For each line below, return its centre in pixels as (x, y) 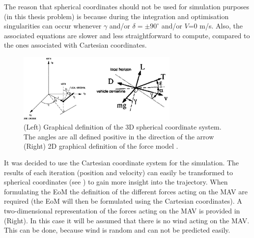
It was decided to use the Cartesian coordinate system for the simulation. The (122, 163)
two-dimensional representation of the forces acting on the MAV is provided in (122, 211)
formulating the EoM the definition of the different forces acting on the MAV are (126, 191)
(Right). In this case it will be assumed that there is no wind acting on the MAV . (127, 220)
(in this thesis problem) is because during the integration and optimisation (116, 16)
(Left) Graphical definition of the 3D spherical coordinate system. (123, 127)
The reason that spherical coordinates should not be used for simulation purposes (127, 6)
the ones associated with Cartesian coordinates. (75, 45)
